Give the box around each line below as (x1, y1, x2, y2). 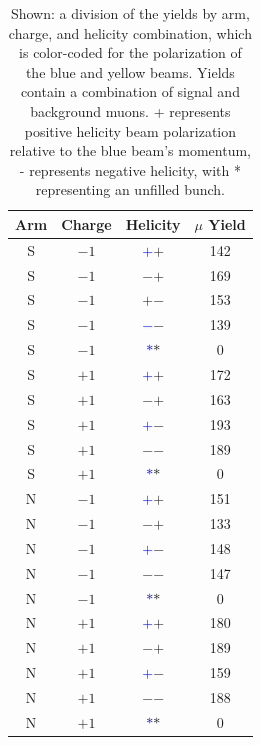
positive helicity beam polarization (24, 120, 237, 141)
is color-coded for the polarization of (19, 42, 242, 63)
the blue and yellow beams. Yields (25, 61, 235, 82)
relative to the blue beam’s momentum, (9, 140, 251, 161)
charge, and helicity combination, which (8, 22, 252, 43)
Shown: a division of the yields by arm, (10, 3, 250, 23)
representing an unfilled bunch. (35, 179, 225, 200)
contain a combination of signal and (20, 81, 240, 102)
